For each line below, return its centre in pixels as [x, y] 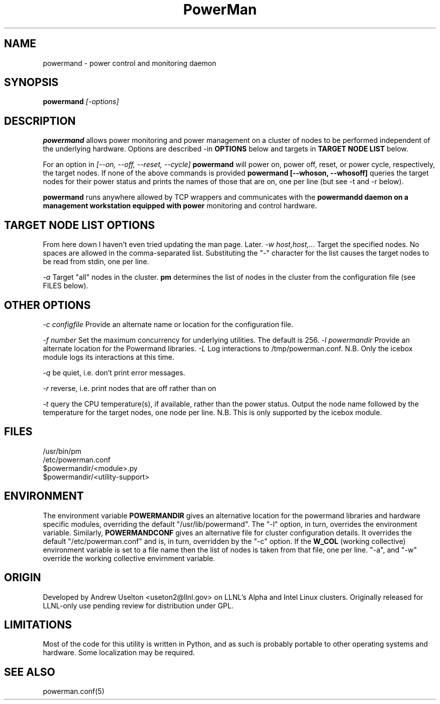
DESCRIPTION [40, 121]
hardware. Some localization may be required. [119, 653]
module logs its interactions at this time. [108, 357]
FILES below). [66, 286]
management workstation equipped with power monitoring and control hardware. [180, 206]
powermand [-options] [81, 102]
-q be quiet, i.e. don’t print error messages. [114, 372]
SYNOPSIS [31, 83]
